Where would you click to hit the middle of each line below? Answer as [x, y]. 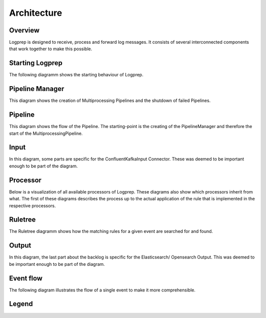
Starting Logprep [36, 63]
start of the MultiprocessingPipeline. [46, 133]
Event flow [26, 278]
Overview [24, 30]
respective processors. [33, 206]
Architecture [36, 13]
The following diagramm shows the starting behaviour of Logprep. [76, 75]
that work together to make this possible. [51, 49]
